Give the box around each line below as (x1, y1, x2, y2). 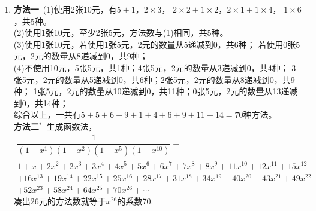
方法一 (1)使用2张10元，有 (13, 3, 117, 15)
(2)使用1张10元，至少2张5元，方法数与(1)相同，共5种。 (13, 26, 228, 39)
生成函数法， (46, 120, 97, 132)
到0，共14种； (13, 96, 68, 109)
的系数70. (117, 194, 154, 207)
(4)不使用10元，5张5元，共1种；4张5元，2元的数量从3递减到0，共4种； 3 (13, 61, 296, 74)
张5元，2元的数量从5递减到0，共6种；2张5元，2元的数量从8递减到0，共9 (13, 73, 295, 85)
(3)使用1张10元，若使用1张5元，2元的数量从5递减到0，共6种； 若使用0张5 (13, 38, 300, 50)
